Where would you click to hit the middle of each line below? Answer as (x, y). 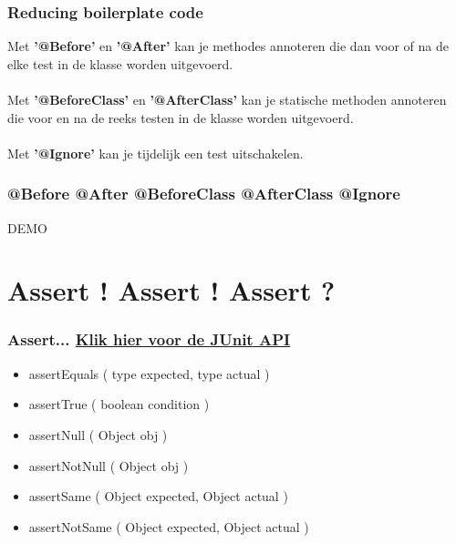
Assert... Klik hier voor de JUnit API (149, 339)
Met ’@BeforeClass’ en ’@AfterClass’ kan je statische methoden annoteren (227, 99)
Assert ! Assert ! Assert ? (171, 290)
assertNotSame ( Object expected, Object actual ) (169, 526)
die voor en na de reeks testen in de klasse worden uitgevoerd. (181, 117)
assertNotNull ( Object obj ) (109, 465)
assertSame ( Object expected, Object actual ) (158, 496)
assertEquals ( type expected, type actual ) (149, 373)
